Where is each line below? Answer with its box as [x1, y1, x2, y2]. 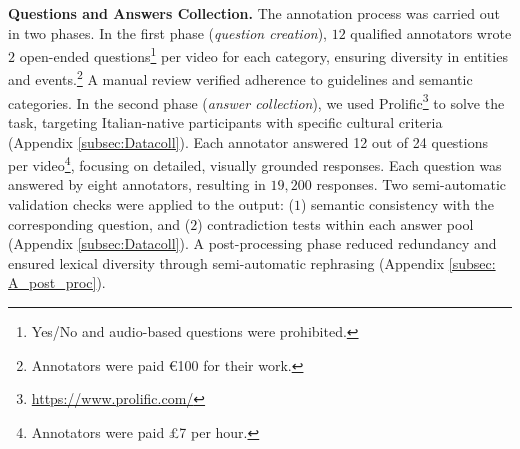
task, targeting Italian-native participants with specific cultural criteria [8, 111, 443, 132]
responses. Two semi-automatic [316, 174, 507, 195]
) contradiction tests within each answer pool [197, 213, 474, 234]
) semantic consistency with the [300, 193, 495, 214]
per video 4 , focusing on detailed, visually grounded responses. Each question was [8, 152, 502, 175]
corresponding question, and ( [8, 213, 191, 234]
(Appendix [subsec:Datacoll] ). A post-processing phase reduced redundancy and [8, 233, 497, 254]
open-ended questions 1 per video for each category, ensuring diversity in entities [19, 43, 508, 66]
